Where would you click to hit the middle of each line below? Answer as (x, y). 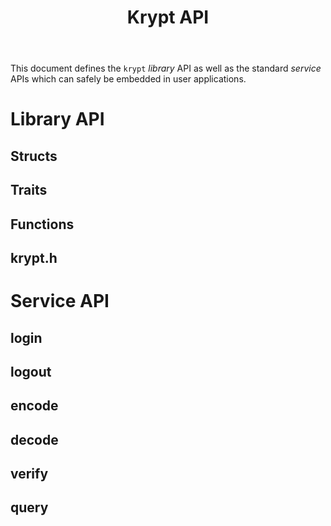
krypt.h (34, 257)
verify (29, 474)
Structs (34, 156)
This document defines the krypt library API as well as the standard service (166, 68)
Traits (29, 190)
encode (34, 406)
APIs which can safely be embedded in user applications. (128, 79)
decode (34, 439)
